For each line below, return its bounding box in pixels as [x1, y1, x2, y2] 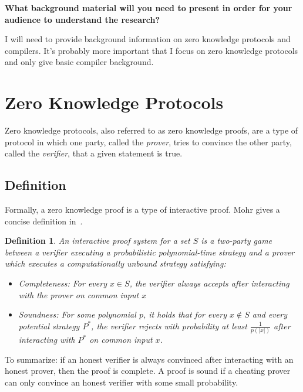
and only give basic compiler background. [5, 56, 154, 68]
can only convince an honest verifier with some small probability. [5, 376, 238, 388]
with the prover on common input [18, 288, 139, 301]
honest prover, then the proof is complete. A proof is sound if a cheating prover [5, 364, 291, 377]
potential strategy [18, 319, 80, 332]
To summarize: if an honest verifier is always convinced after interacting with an [5, 353, 294, 365]
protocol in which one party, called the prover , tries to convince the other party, [5, 135, 292, 148]
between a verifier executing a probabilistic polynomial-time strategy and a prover [5, 246, 295, 258]
